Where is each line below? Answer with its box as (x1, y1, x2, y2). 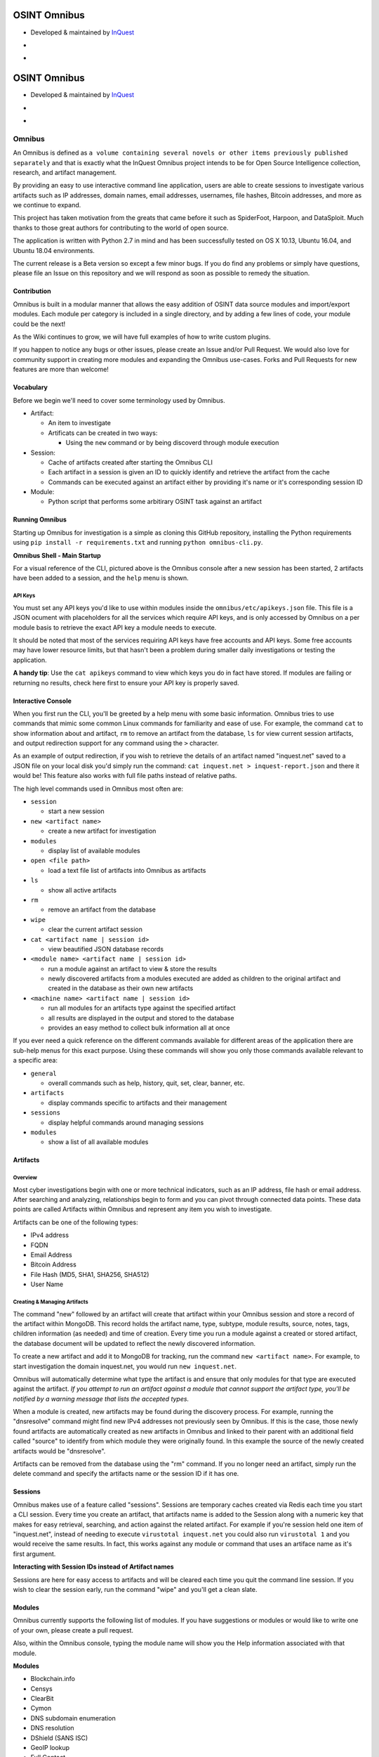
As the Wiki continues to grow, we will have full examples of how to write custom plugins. (13, 332, 272, 341)
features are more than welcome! (13, 365, 109, 374)
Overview (13, 1174, 38, 1181)
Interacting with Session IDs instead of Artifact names (13, 1562, 175, 1571)
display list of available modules (48, 846, 140, 855)
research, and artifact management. (13, 168, 117, 176)
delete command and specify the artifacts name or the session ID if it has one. (13, 1470, 239, 1478)
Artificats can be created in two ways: (48, 429, 158, 437)
